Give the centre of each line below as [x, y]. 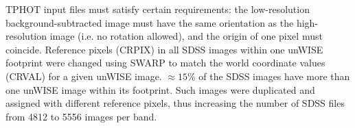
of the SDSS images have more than [274, 76]
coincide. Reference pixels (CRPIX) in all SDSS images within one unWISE [164, 49]
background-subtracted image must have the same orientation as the [150, 22]
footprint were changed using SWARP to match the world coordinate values [165, 63]
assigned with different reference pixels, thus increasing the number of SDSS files [175, 103]
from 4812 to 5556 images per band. [81, 116]
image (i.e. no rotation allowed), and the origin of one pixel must [186, 36]
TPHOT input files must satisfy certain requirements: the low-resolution [158, 9]
